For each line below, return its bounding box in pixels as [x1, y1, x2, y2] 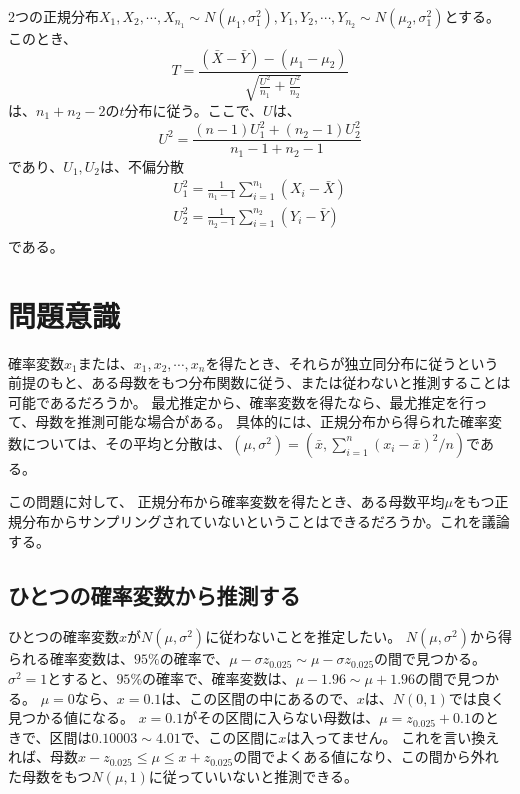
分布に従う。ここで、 [124, 100, 264, 121]
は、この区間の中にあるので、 [161, 687, 357, 708]
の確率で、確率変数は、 [142, 668, 296, 689]
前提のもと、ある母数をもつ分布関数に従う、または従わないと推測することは [8, 372, 511, 393]
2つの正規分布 [8, 6, 99, 26]
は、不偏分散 [100, 155, 185, 176]
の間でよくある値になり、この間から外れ [233, 746, 499, 767]
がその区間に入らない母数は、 [183, 707, 380, 728]
